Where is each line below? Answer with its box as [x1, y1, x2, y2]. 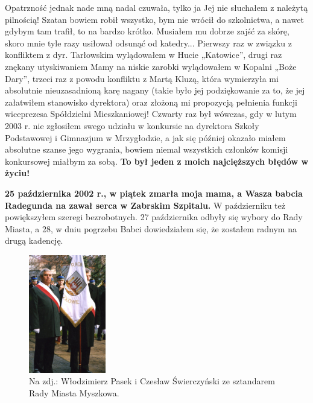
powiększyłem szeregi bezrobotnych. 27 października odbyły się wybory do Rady [5, 211, 303, 223]
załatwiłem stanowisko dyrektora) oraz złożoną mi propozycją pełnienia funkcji [5, 95, 298, 108]
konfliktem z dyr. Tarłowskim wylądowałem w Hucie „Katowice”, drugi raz [5, 48, 282, 61]
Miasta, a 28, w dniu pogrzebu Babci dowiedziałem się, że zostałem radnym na [5, 222, 297, 235]
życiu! [5, 167, 30, 179]
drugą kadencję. [5, 234, 63, 247]
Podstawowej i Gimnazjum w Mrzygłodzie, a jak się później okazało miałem [5, 131, 286, 144]
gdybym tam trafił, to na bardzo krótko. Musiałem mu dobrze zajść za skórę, [5, 25, 289, 37]
